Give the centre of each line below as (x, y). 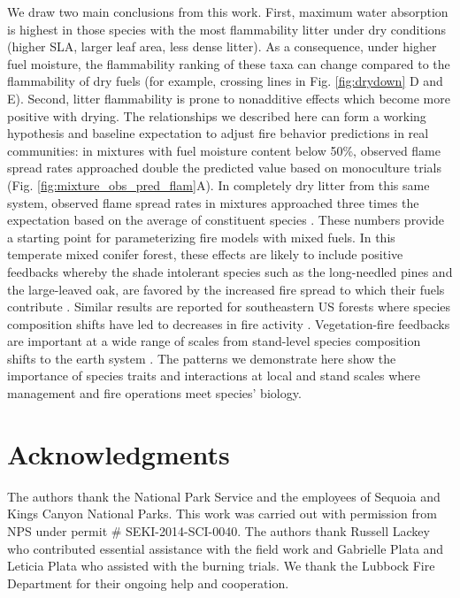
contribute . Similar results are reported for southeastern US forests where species (229, 307)
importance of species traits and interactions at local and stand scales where (214, 376)
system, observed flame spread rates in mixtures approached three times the (213, 202)
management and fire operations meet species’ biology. (154, 393)
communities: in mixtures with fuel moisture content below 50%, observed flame (224, 150)
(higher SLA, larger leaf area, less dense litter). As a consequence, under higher (222, 46)
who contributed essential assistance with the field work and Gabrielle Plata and (226, 548)
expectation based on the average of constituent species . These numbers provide (226, 220)
